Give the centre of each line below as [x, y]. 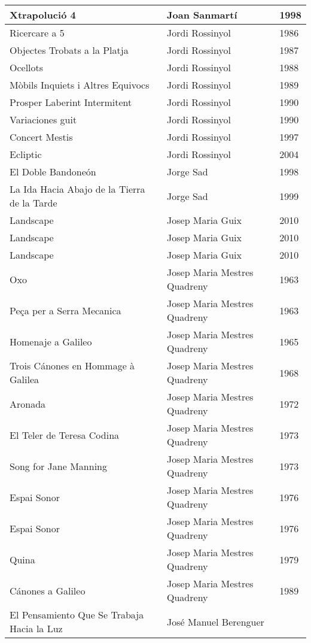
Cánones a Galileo [48, 590]
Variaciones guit [43, 119]
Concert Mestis [41, 137]
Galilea [25, 379]
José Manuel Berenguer [216, 621]
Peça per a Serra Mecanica [65, 310]
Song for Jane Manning [58, 466]
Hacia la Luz [36, 628]
